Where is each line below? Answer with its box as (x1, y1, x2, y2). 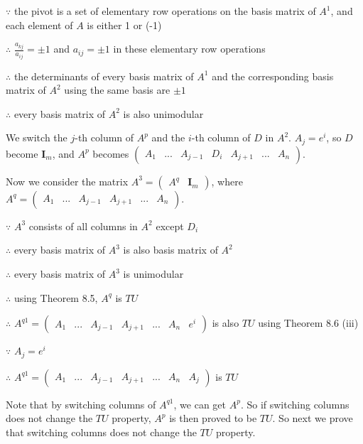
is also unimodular (123, 106, 204, 121)
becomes (92, 146, 129, 161)
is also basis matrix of (123, 242, 218, 257)
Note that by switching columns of (6, 396, 156, 411)
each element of (6, 17, 73, 32)
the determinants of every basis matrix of (13, 68, 194, 83)
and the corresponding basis (212, 68, 334, 83)
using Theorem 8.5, (13, 290, 98, 305)
